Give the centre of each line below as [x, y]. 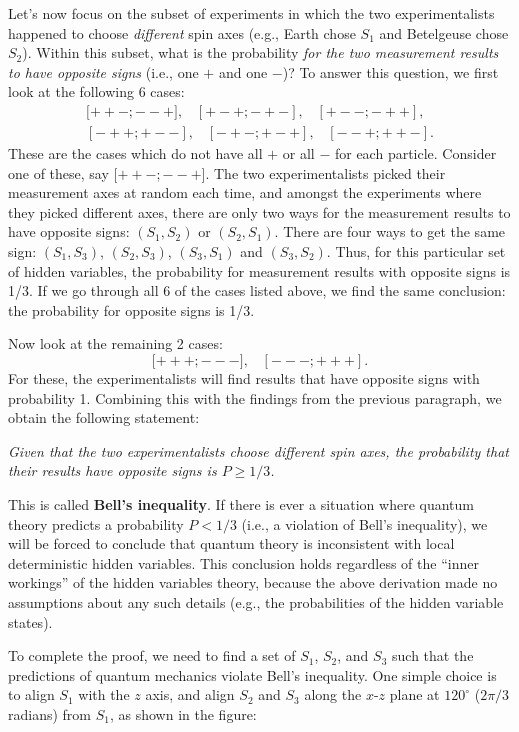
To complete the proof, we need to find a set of [152, 655]
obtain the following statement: [104, 417]
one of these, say [58, 172]
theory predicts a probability [96, 523]
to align [31, 694]
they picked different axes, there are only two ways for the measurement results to [259, 211]
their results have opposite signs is [112, 470]
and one [243, 71]
